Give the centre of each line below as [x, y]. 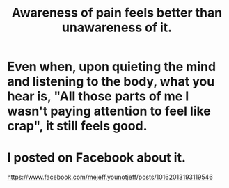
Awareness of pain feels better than [117, 13]
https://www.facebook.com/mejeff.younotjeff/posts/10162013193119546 [110, 177]
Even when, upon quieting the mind [112, 67]
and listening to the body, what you [111, 82]
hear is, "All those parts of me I [98, 96]
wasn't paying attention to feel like [109, 111]
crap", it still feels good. [77, 126]
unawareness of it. [117, 28]
